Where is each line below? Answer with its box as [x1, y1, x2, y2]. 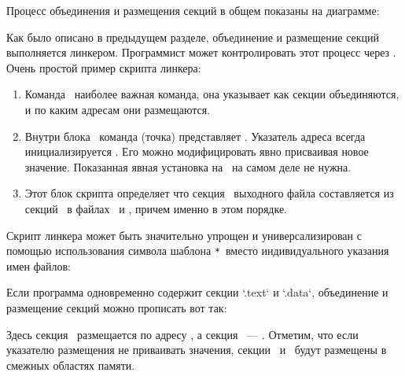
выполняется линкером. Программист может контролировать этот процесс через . [6, 44, 396, 61]
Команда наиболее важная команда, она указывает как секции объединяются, [24, 86, 399, 102]
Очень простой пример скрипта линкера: [6, 59, 201, 76]
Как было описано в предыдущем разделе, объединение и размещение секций [6, 28, 380, 45]
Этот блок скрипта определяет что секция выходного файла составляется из [24, 185, 394, 201]
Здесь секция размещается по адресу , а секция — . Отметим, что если [6, 326, 359, 342]
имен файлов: [6, 257, 71, 274]
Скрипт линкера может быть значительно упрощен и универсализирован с [6, 227, 362, 243]
